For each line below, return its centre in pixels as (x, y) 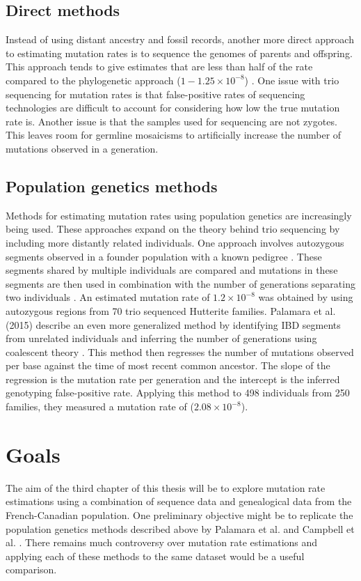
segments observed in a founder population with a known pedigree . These (164, 256)
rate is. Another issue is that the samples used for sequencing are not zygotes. (171, 121)
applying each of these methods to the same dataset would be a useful (155, 556)
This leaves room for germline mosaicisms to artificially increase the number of (174, 135)
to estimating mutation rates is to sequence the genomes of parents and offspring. (179, 53)
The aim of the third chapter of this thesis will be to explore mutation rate (166, 487)
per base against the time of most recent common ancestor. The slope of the (168, 365)
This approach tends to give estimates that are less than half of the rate (159, 67)
